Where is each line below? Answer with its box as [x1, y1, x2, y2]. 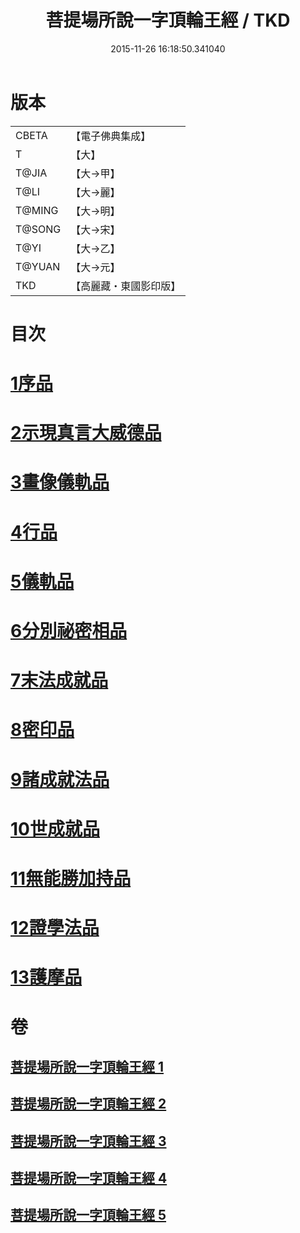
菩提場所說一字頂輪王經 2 [10, 1096, 167, 1113]
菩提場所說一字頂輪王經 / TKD [45, 9, 291, 32]
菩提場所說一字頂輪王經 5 [10, 1207, 167, 1224]
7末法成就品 [10, 669, 109, 692]
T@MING [15, 203, 59, 217]
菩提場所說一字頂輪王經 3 [10, 1132, 167, 1150]
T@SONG [15, 222, 62, 236]
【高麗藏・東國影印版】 [70, 279, 182, 293]
